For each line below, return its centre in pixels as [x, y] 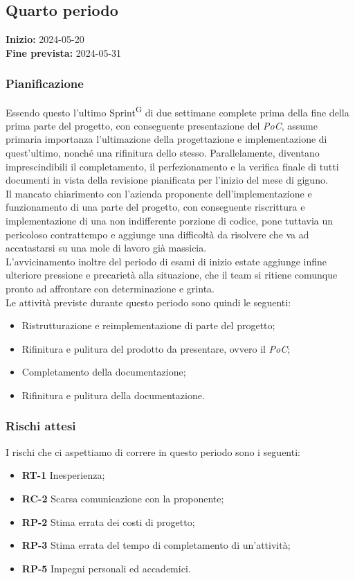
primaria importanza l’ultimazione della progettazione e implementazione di [166, 139]
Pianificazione [45, 84]
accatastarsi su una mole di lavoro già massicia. [106, 248]
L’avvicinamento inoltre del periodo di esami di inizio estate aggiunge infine [166, 261]
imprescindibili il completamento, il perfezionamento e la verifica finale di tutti [172, 166]
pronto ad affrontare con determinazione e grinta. [110, 288]
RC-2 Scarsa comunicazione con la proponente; [123, 498]
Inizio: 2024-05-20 [45, 39]
